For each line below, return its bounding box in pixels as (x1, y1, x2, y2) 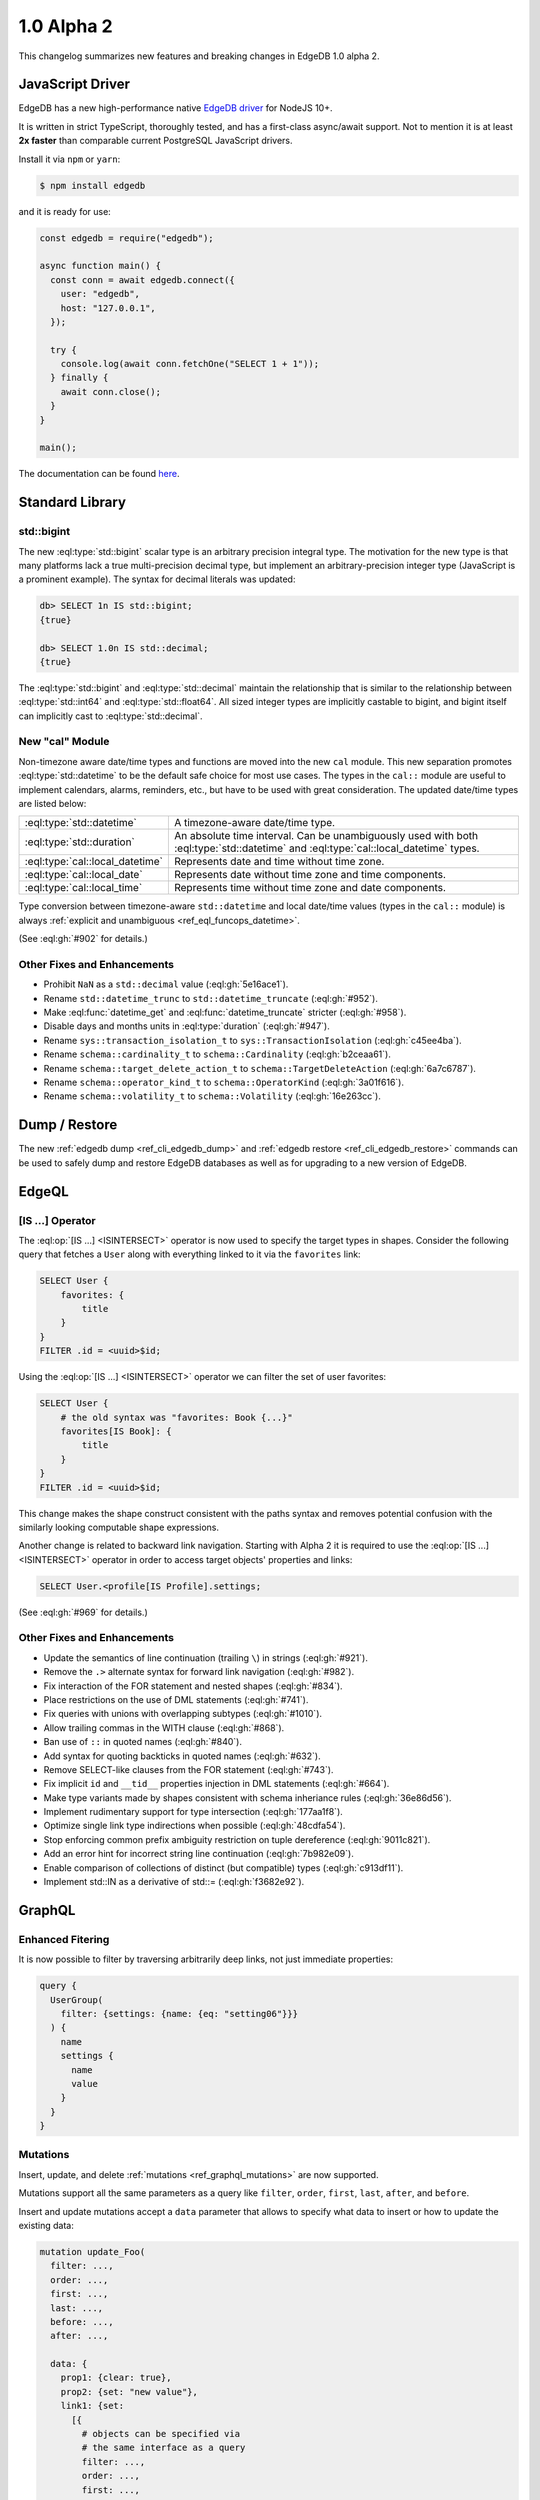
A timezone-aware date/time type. (173, 816, 335, 830)
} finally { (50, 372, 109, 384)
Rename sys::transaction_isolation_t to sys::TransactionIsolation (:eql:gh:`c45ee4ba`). (43, 1034, 462, 1046)
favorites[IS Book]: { (60, 1425, 172, 1437)
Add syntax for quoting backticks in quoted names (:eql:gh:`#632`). (43, 1750, 321, 1762)
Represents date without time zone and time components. (173, 868, 447, 882)
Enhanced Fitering (18, 1932, 110, 1946)
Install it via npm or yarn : (18, 153, 121, 165)
